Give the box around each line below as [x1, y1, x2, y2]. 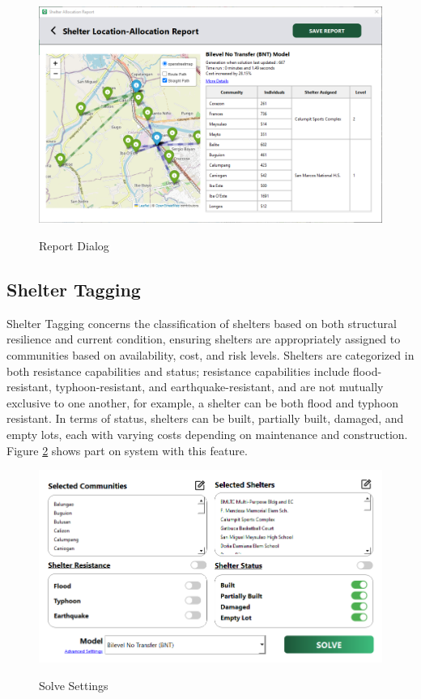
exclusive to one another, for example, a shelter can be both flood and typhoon [6, 394, 399, 411]
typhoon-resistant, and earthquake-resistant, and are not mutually [55, 378, 384, 395]
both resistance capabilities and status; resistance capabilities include [6, 362, 350, 379]
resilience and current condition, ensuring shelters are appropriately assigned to [6, 330, 401, 347]
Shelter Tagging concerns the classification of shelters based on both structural [6, 314, 397, 331]
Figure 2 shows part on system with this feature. [6, 441, 248, 458]
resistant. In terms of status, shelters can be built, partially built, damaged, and [6, 410, 404, 427]
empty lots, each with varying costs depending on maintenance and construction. [6, 425, 408, 442]
